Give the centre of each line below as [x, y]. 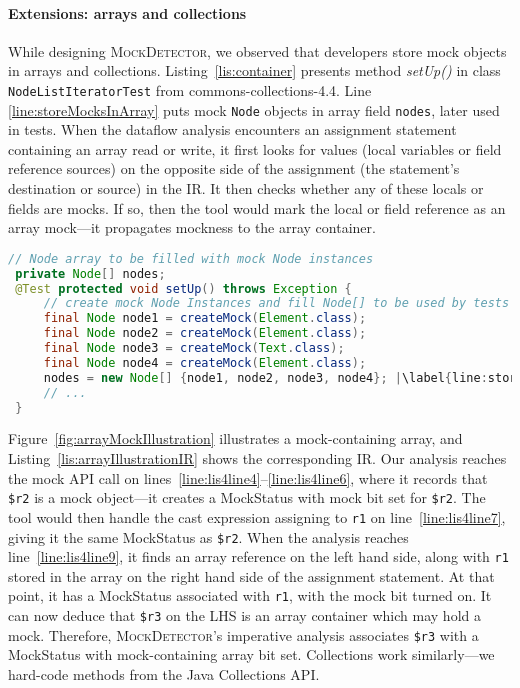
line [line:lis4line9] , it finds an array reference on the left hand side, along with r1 [258, 556]
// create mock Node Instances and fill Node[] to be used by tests [276, 303]
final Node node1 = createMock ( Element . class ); [205, 318]
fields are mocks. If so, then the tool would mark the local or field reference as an [257, 207]
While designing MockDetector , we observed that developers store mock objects [257, 50]
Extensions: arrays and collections [127, 12]
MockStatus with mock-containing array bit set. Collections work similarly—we [251, 654]
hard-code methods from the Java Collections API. [164, 674]
